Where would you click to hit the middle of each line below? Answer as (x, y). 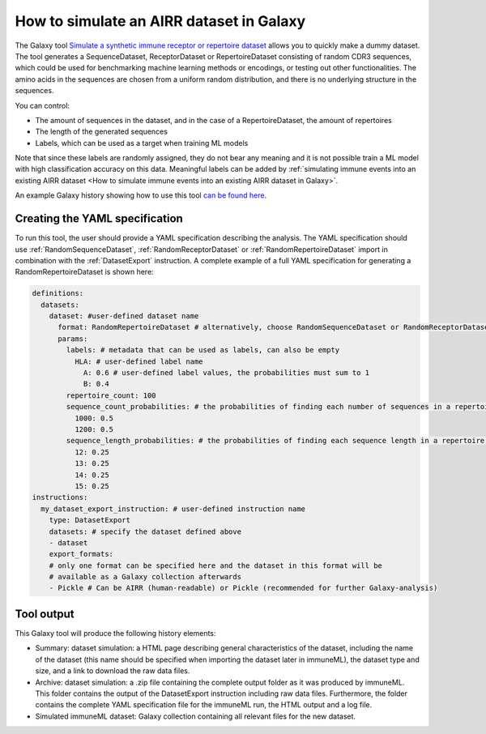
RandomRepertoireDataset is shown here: (84, 272)
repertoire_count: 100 (111, 395)
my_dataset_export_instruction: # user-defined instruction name (173, 509)
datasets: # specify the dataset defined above (145, 531)
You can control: (43, 105)
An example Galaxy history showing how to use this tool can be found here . (141, 195)
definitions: (58, 293)
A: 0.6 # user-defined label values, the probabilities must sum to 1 (226, 373)
